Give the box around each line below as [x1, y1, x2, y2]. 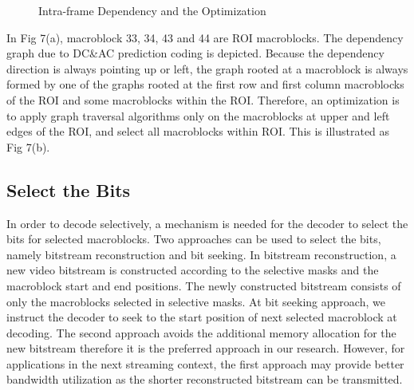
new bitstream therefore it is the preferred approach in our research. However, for [6, 340, 405, 357]
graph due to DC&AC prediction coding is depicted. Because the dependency [6, 45, 384, 61]
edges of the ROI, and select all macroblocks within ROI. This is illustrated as [6, 123, 390, 140]
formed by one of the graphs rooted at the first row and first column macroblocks [6, 76, 404, 93]
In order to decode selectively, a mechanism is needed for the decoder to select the [6, 215, 408, 231]
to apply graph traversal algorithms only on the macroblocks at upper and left [6, 107, 390, 124]
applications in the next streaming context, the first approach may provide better [6, 355, 404, 372]
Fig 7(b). [6, 138, 50, 155]
